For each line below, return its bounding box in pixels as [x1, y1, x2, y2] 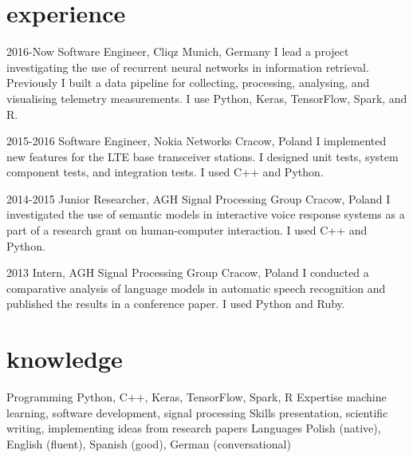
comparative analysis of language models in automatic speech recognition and [6, 279, 386, 296]
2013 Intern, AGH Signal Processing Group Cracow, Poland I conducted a [6, 264, 369, 281]
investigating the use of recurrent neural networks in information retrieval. [6, 58, 369, 75]
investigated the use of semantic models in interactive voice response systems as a [6, 206, 405, 223]
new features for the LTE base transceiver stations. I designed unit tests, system [6, 148, 399, 164]
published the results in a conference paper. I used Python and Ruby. [6, 295, 345, 312]
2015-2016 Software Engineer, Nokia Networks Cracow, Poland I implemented [6, 132, 387, 149]
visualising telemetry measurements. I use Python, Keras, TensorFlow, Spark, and [6, 89, 407, 106]
